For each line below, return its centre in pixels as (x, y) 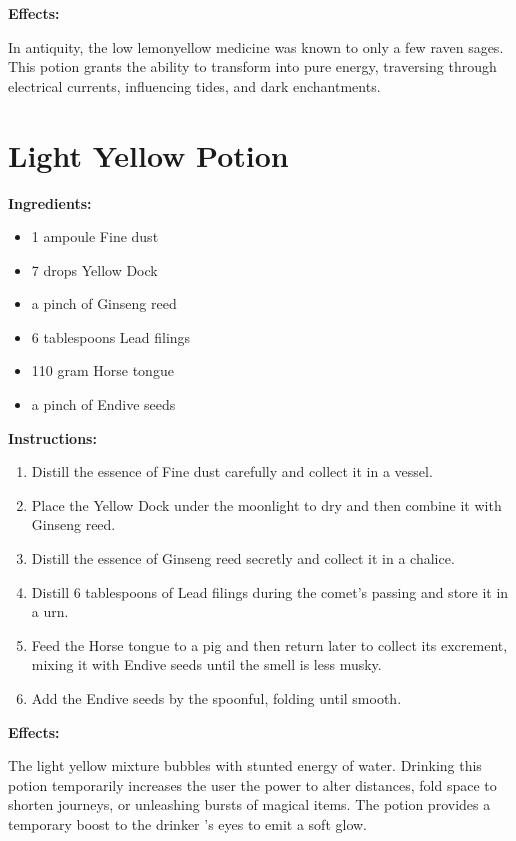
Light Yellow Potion (148, 154)
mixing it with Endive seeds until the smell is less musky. (206, 664)
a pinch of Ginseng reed (104, 303)
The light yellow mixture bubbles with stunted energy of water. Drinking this (245, 765)
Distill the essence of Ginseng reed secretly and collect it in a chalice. (243, 558)
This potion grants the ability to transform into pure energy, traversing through (252, 66)
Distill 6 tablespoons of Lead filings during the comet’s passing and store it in (270, 591)
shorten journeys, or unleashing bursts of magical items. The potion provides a (249, 804)
